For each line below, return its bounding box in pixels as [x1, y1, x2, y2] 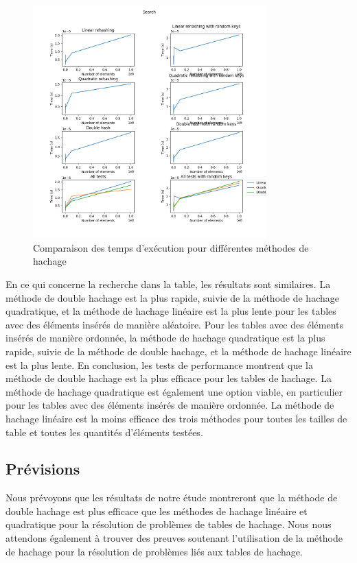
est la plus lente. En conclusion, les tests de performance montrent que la [5, 357, 313, 372]
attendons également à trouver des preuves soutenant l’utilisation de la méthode [5, 531, 343, 545]
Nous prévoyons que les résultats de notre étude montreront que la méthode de [5, 490, 338, 505]
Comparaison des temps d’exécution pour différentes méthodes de [33, 240, 309, 254]
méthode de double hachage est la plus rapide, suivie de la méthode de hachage [5, 290, 339, 304]
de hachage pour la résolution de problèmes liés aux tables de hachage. [5, 544, 303, 558]
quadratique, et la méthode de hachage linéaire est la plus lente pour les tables [5, 304, 336, 318]
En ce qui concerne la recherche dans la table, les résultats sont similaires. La [5, 276, 331, 291]
